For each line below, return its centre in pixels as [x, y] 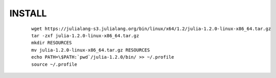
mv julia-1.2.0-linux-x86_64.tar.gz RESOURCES [91, 50]
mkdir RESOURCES [52, 43]
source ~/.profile [54, 64]
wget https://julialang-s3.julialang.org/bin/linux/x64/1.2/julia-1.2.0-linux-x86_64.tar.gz [151, 29]
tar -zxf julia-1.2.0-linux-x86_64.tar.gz [85, 35]
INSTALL [28, 13]
